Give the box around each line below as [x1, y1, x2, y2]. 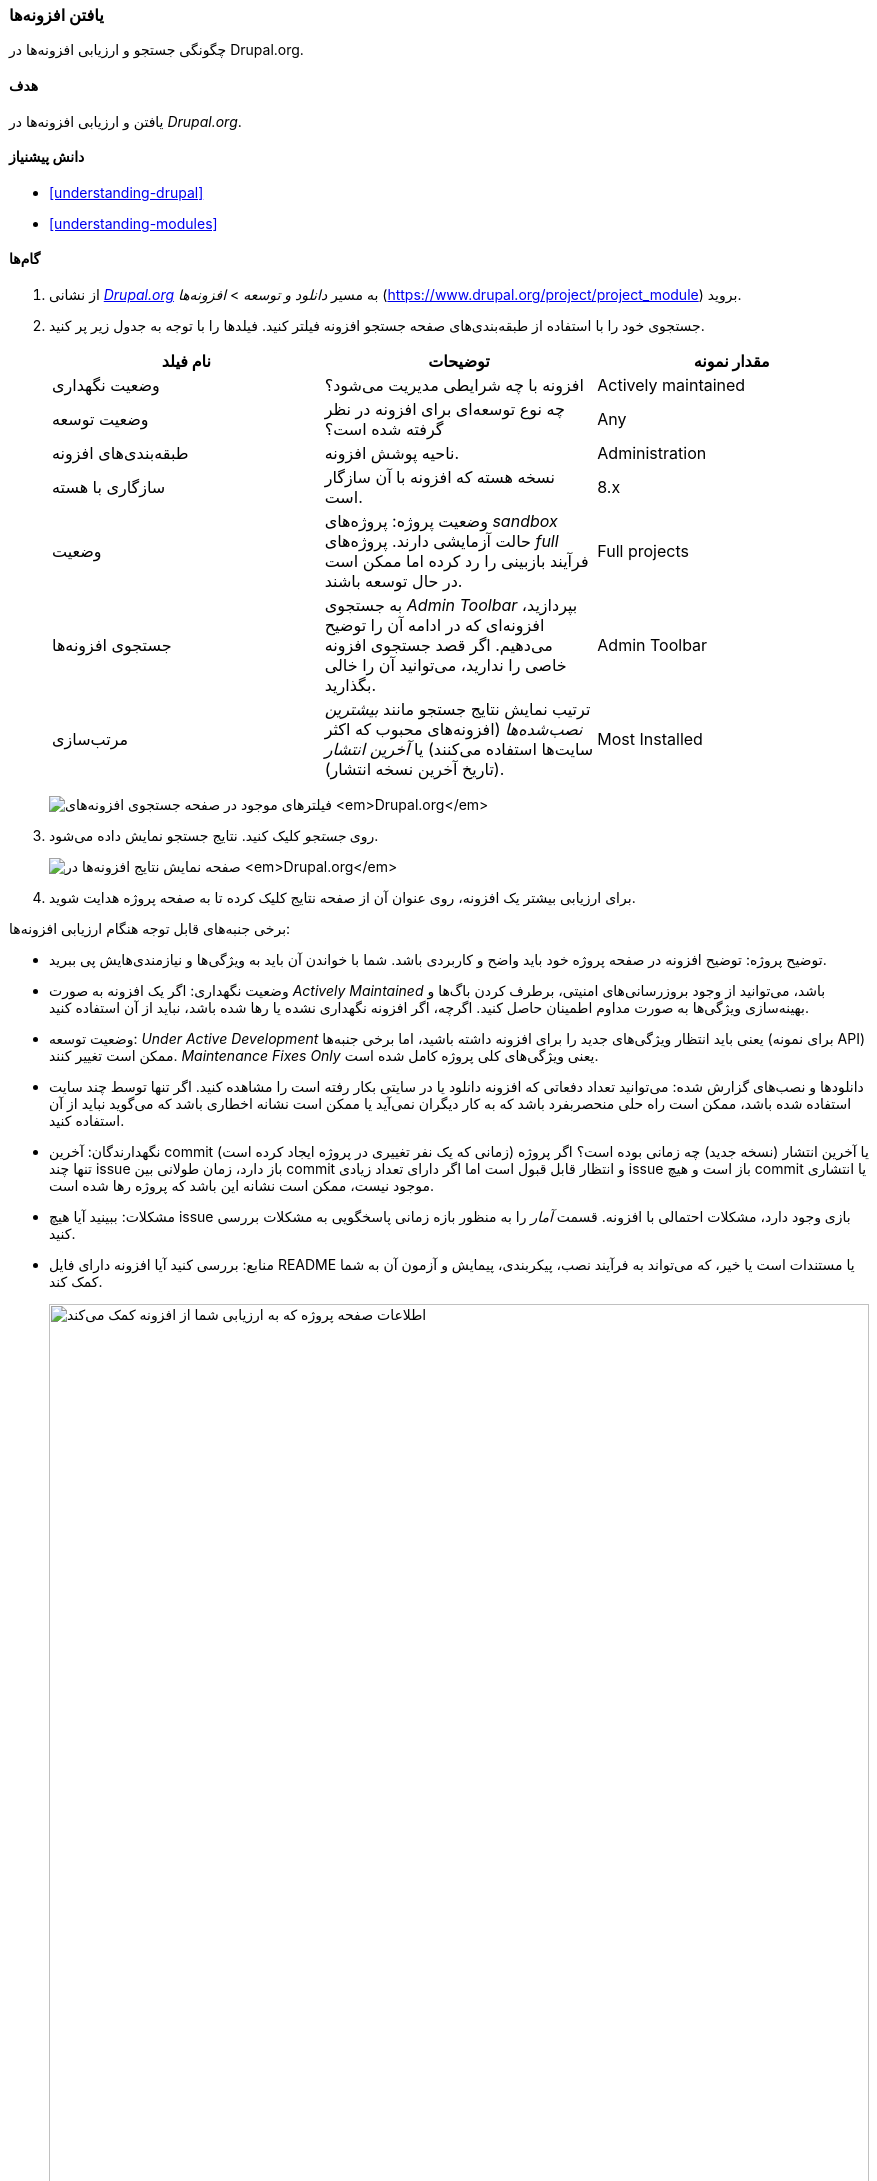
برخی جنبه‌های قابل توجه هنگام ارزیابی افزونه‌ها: [9, 920, 291, 938]
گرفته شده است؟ [324, 419, 444, 440]
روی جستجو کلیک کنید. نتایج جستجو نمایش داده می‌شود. [49, 827, 379, 845]
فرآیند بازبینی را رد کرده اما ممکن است [324, 551, 589, 572]
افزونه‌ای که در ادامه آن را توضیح [324, 615, 545, 636]
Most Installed [597, 729, 703, 750]
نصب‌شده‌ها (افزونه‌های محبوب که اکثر [324, 719, 583, 740]
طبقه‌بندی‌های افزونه [52, 443, 189, 464]
